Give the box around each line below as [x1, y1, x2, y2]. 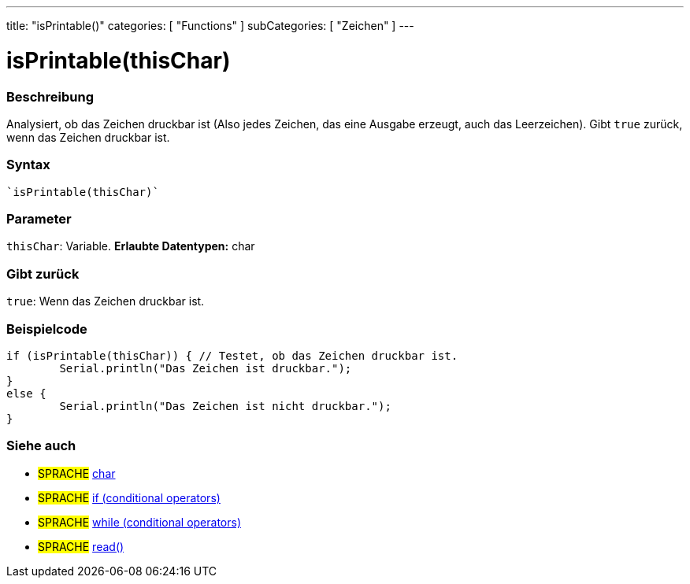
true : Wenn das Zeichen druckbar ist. [6, 294, 205, 309]
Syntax [6, 157, 50, 173]
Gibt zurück [6, 265, 80, 282]
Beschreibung [6, 88, 95, 105]
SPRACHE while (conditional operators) [38, 515, 241, 529]
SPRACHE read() [38, 539, 124, 553]
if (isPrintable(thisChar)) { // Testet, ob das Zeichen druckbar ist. [6, 349, 458, 362]
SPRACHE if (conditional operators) [38, 490, 221, 505]
